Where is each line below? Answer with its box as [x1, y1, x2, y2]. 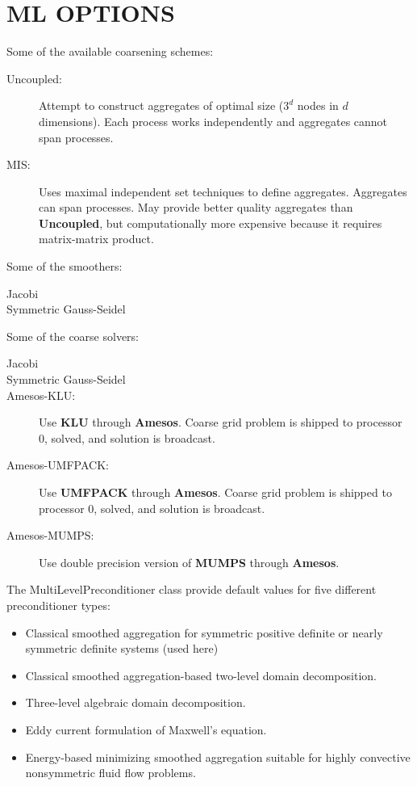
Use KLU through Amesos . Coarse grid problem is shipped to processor [39, 414, 402, 431]
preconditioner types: [6, 596, 111, 613]
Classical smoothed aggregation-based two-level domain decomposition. [25, 666, 377, 683]
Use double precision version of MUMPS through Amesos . [39, 553, 340, 570]
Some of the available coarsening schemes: [6, 43, 214, 60]
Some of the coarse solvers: [6, 327, 139, 344]
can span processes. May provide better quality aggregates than [39, 199, 353, 216]
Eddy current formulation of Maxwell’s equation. [25, 721, 267, 738]
